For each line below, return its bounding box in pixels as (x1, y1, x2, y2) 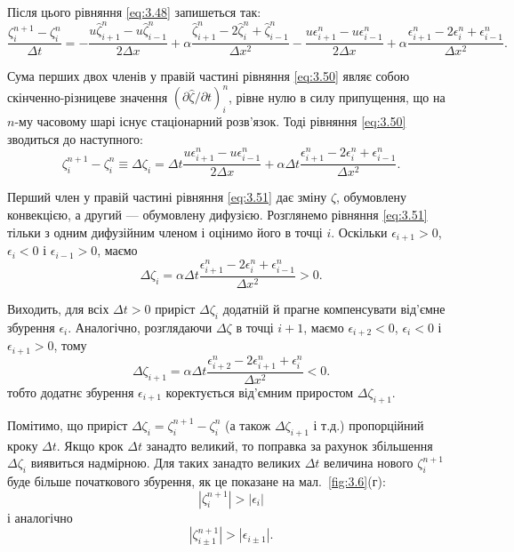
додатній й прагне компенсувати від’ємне (222, 299, 446, 317)
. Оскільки (331, 222, 388, 241)
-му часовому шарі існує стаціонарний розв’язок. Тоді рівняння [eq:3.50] (14, 112, 406, 131)
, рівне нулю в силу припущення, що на (229, 87, 446, 106)
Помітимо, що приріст (7, 415, 128, 434)
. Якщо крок (56, 436, 124, 454)
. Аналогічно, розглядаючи (68, 317, 213, 336)
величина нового (324, 453, 414, 472)
